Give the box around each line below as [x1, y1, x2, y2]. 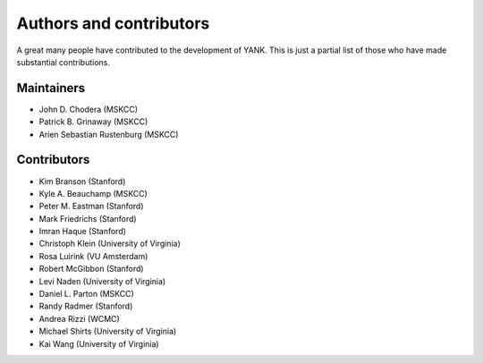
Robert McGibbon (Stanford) [38, 264, 144, 274]
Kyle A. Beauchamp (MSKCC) [38, 188, 148, 198]
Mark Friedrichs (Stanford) [38, 213, 138, 224]
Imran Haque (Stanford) [38, 226, 127, 237]
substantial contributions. [16, 56, 111, 67]
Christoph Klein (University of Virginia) [38, 238, 181, 249]
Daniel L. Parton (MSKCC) [38, 289, 134, 300]
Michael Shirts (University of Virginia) [38, 326, 177, 337]
